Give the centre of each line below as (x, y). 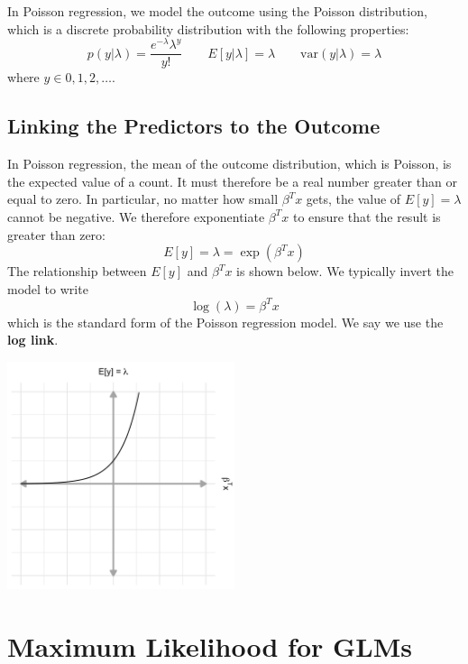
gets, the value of (353, 199)
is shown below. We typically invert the (345, 271)
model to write (48, 288)
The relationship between (77, 271)
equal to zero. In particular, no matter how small (143, 199)
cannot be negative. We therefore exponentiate (136, 216)
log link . (33, 340)
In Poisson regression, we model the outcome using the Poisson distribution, (217, 11)
